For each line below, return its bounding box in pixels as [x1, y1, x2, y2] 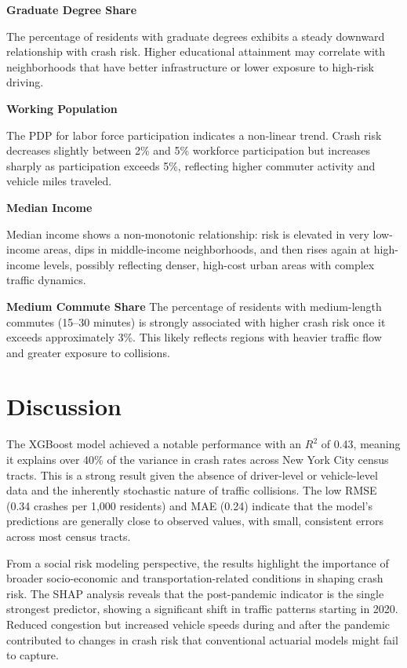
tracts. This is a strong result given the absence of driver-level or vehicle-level [6, 466, 378, 483]
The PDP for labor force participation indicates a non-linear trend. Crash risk [6, 126, 382, 143]
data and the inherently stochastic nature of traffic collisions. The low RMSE [6, 482, 377, 498]
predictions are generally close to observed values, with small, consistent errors [6, 513, 384, 529]
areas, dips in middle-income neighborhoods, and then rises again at [43, 241, 371, 257]
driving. [6, 74, 44, 90]
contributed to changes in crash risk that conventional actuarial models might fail [6, 631, 398, 648]
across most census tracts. [6, 527, 131, 544]
